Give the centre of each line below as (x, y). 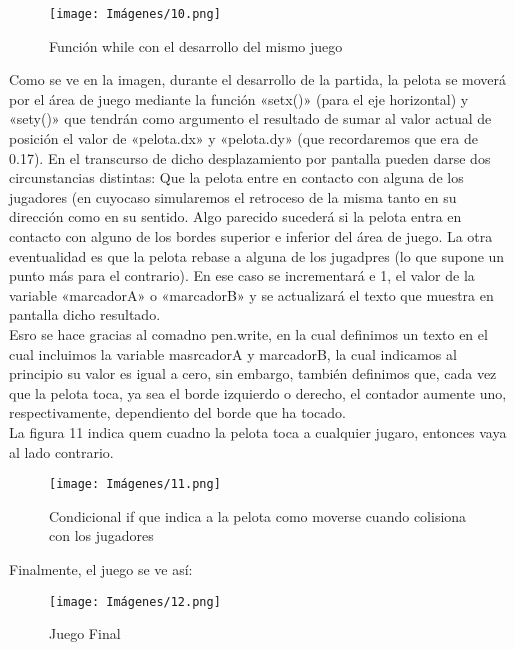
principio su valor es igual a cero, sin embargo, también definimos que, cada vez (253, 373)
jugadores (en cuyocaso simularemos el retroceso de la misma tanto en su (233, 196)
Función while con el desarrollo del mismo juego (196, 45)
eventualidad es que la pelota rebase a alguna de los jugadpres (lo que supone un (257, 255)
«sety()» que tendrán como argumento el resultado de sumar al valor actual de (250, 118)
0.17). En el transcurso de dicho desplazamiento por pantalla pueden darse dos (250, 157)
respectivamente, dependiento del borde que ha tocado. (177, 412)
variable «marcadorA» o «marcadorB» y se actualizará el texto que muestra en (251, 294)
